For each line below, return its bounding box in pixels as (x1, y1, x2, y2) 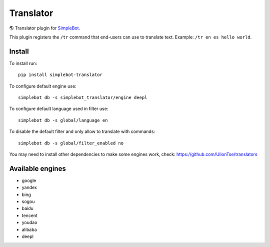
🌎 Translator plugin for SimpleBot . (9, 25, 80, 31)
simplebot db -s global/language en (18, 117, 108, 123)
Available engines (9, 164, 66, 172)
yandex (21, 184, 37, 190)
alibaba (21, 226, 37, 232)
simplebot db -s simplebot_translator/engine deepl (18, 95, 147, 100)
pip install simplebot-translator (18, 72, 102, 77)
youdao (21, 219, 37, 225)
